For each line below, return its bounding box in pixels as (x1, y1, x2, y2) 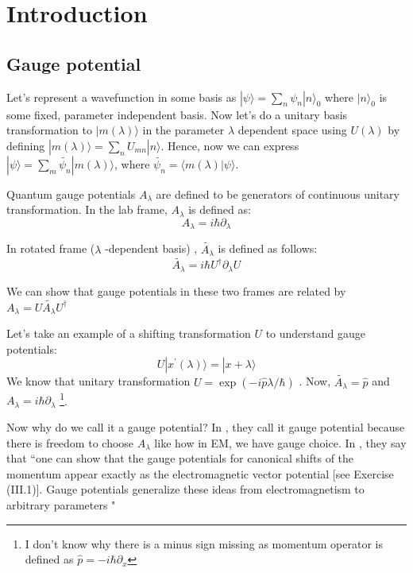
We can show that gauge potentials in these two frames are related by (6, 282, 346, 299)
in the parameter (142, 122, 225, 138)
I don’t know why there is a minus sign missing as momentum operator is (25, 535, 383, 552)
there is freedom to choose (6, 434, 134, 451)
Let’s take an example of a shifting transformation (6, 325, 251, 342)
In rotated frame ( (6, 240, 95, 257)
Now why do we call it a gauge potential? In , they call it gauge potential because (6, 418, 405, 435)
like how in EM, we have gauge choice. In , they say (154, 434, 407, 451)
